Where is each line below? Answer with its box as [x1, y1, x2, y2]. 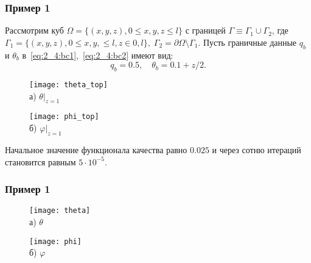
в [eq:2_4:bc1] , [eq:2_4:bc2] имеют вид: [22, 48, 173, 61]
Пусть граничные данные [203, 35, 297, 48]
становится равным [5, 155, 76, 168]
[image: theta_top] [29, 81, 108, 89]
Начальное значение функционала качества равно [5, 143, 187, 156]
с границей [185, 24, 226, 37]
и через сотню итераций [212, 143, 301, 156]
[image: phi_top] [29, 112, 99, 121]
